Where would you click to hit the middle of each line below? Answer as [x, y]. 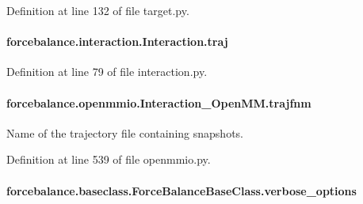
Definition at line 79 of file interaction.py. [107, 72]
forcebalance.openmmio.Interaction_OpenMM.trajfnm [159, 102]
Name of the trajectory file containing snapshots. [125, 132]
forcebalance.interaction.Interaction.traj [117, 42]
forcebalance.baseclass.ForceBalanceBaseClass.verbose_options [181, 190]
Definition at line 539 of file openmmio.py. [109, 159]
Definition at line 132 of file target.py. [98, 10]
